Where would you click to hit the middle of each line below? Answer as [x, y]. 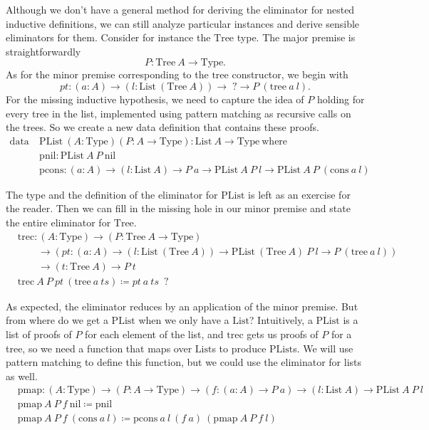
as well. [22, 376]
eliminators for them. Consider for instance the [108, 37]
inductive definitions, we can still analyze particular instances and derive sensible [183, 23]
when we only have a [184, 320]
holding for [341, 99]
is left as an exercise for [299, 194]
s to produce [239, 348]
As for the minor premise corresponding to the [107, 74]
